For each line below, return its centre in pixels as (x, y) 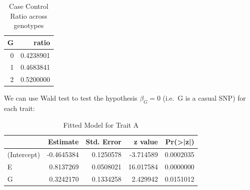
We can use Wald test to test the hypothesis (71, 98)
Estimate (63, 142)
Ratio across (29, 15)
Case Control (29, 6)
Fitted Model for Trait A (101, 124)
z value (146, 142)
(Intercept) (24, 154)
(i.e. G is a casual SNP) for (204, 98)
